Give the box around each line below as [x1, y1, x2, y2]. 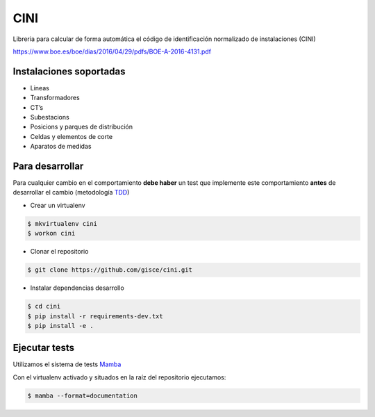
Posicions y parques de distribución [30, 122, 133, 131]
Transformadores [30, 94, 80, 102]
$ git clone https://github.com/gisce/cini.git [27, 266, 192, 274]
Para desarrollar [12, 161, 84, 172]
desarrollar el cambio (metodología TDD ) [12, 188, 130, 197]
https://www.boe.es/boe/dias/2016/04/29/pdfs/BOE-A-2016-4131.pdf [12, 47, 212, 56]
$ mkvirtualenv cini [27, 220, 97, 227]
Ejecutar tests [12, 342, 74, 354]
